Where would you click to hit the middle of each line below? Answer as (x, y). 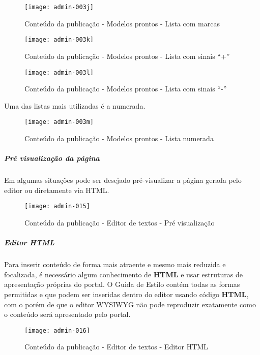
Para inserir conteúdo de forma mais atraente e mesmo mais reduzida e (115, 264)
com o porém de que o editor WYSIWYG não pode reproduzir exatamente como (130, 304)
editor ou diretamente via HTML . (57, 190)
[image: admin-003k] (59, 40)
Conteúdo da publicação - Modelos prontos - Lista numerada (119, 138)
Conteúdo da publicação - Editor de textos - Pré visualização (120, 222)
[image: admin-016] (57, 330)
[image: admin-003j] (59, 7)
